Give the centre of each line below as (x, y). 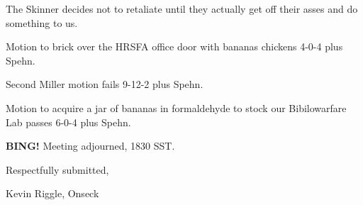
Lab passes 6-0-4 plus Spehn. (68, 122)
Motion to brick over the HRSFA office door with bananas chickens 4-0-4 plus (174, 46)
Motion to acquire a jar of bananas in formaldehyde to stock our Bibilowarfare (176, 107)
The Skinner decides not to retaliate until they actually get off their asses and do (182, 9)
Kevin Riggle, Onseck (52, 193)
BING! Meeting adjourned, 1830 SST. (90, 146)
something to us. (42, 22)
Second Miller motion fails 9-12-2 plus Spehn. (105, 84)
